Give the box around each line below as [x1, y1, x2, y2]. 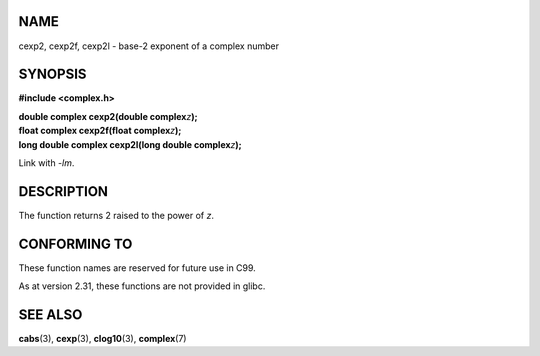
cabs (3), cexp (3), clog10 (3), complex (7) [18, 333, 187, 345]
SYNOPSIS [18, 66, 87, 83]
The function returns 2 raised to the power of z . [18, 209, 215, 221]
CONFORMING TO [18, 235, 133, 252]
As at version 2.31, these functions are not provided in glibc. [18, 280, 266, 292]
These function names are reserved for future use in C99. [18, 261, 257, 274]
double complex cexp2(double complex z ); [18, 110, 198, 122]
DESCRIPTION [18, 183, 109, 200]
